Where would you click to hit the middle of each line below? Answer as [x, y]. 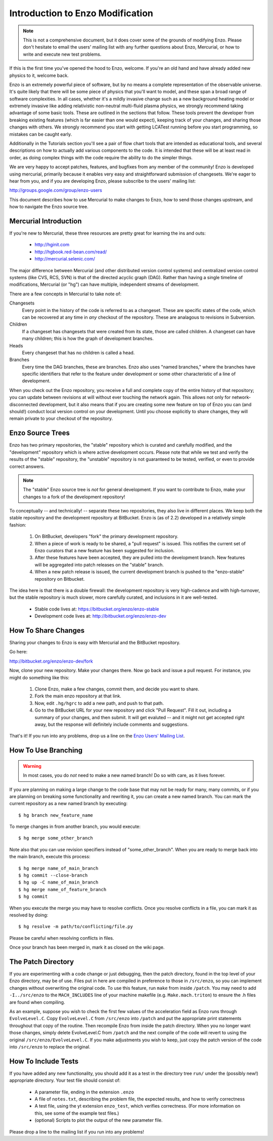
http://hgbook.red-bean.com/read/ [71, 252]
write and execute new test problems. [62, 54]
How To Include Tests [44, 1061]
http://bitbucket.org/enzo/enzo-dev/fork [51, 661]
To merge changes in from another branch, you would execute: [75, 826]
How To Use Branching [46, 750]
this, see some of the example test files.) [77, 1113]
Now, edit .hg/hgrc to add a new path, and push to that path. [99, 703]
